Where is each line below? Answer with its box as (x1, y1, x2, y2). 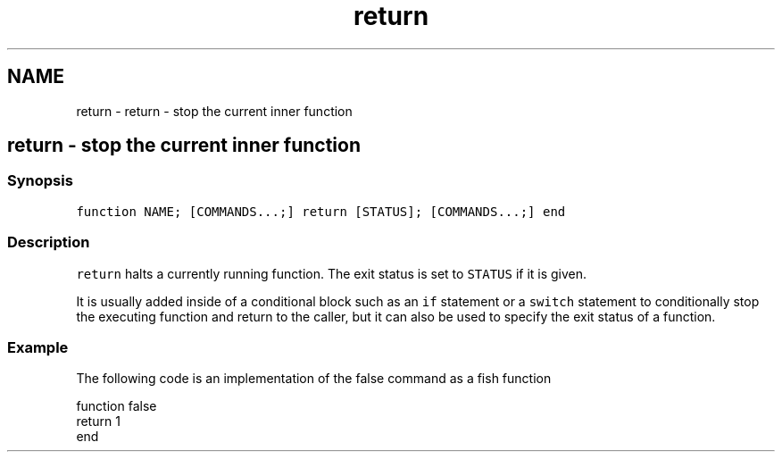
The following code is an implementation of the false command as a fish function (76, 371, 552, 387)
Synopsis (7, 171, 73, 190)
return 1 (76, 413, 121, 430)
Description (7, 233, 90, 252)
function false (76, 398, 157, 414)
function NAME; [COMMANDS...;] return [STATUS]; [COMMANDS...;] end (76, 204, 566, 219)
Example (7, 338, 69, 356)
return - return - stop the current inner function (76, 103, 353, 119)
